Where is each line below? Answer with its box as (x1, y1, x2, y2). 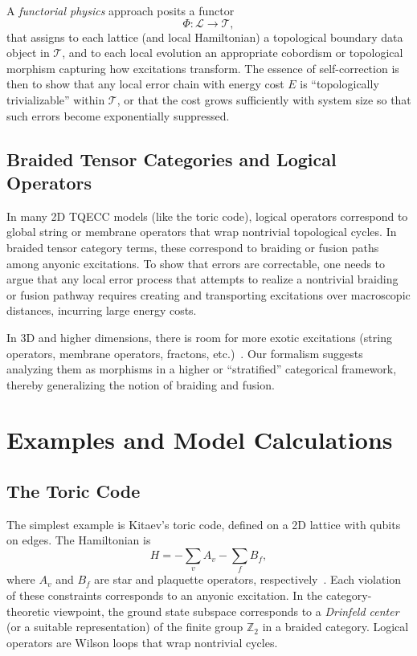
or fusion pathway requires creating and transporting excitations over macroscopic (6, 286, 411, 303)
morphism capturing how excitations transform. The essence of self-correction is (6, 59, 399, 76)
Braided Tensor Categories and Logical (6, 146, 337, 171)
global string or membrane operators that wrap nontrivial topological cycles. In (6, 223, 397, 240)
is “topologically (300, 75, 379, 92)
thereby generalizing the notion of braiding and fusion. (6, 376, 275, 393)
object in (6, 44, 50, 61)
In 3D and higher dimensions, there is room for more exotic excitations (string (6, 328, 392, 345)
